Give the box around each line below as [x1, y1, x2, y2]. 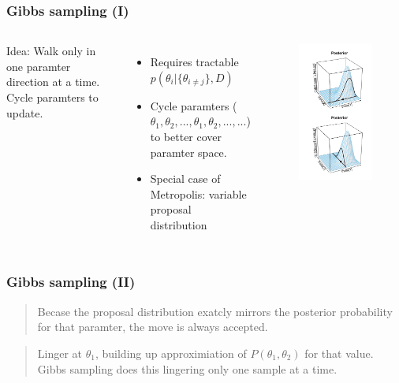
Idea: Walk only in [6, 43, 96, 59]
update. [6, 104, 43, 121]
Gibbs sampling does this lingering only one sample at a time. [37, 360, 337, 377]
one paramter [6, 58, 71, 74]
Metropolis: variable [150, 185, 247, 202]
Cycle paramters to [6, 89, 99, 105]
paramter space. [150, 143, 227, 160]
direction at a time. [6, 73, 100, 90]
